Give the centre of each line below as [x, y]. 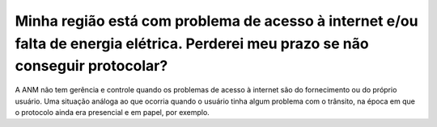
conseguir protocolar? [91, 66]
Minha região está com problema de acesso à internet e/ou [216, 21]
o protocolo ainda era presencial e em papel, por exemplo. [112, 112]
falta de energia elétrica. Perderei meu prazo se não [192, 43]
